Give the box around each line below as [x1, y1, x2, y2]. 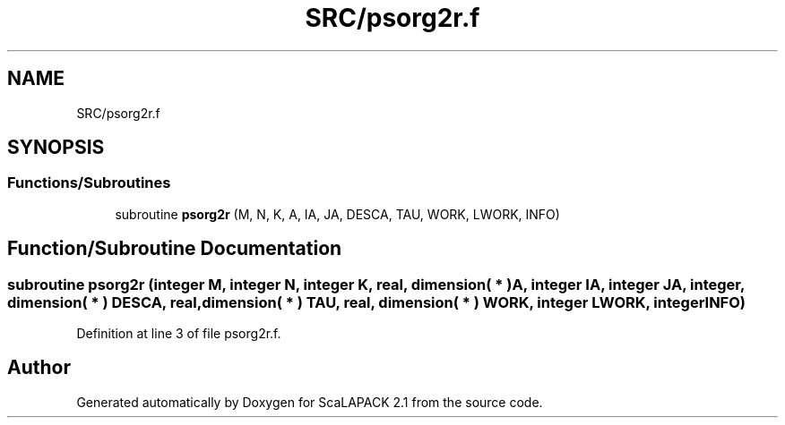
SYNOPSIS [7, 136, 105, 159]
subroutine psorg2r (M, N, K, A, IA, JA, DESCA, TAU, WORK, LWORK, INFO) [115, 206, 560, 222]
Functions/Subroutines [7, 174, 171, 192]
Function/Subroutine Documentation [7, 237, 342, 260]
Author [7, 356, 71, 379]
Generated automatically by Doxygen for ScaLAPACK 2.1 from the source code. [76, 394, 543, 410]
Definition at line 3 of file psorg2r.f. [76, 326, 281, 342]
